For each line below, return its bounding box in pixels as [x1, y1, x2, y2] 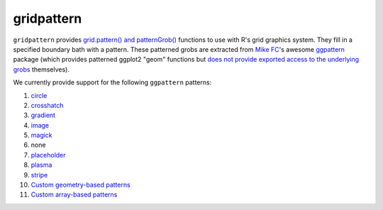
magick [30, 131, 52, 140]
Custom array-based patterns [30, 190, 118, 199]
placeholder [30, 150, 67, 159]
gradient [30, 111, 56, 120]
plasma [30, 160, 52, 170]
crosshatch [30, 101, 64, 109]
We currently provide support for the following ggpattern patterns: [13, 78, 212, 87]
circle [30, 91, 48, 99]
